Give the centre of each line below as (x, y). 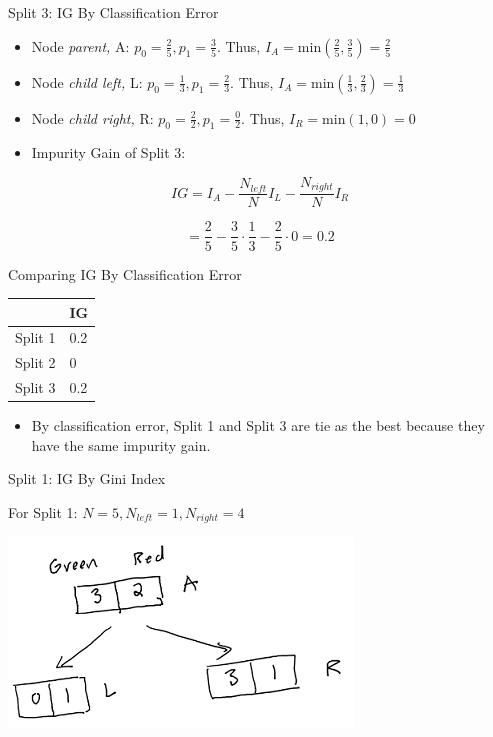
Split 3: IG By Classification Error (113, 12)
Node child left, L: (87, 81)
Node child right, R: (92, 117)
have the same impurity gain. (121, 444)
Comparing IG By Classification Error (125, 273)
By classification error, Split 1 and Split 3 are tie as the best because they (258, 425)
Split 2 (35, 362)
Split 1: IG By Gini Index (87, 478)
